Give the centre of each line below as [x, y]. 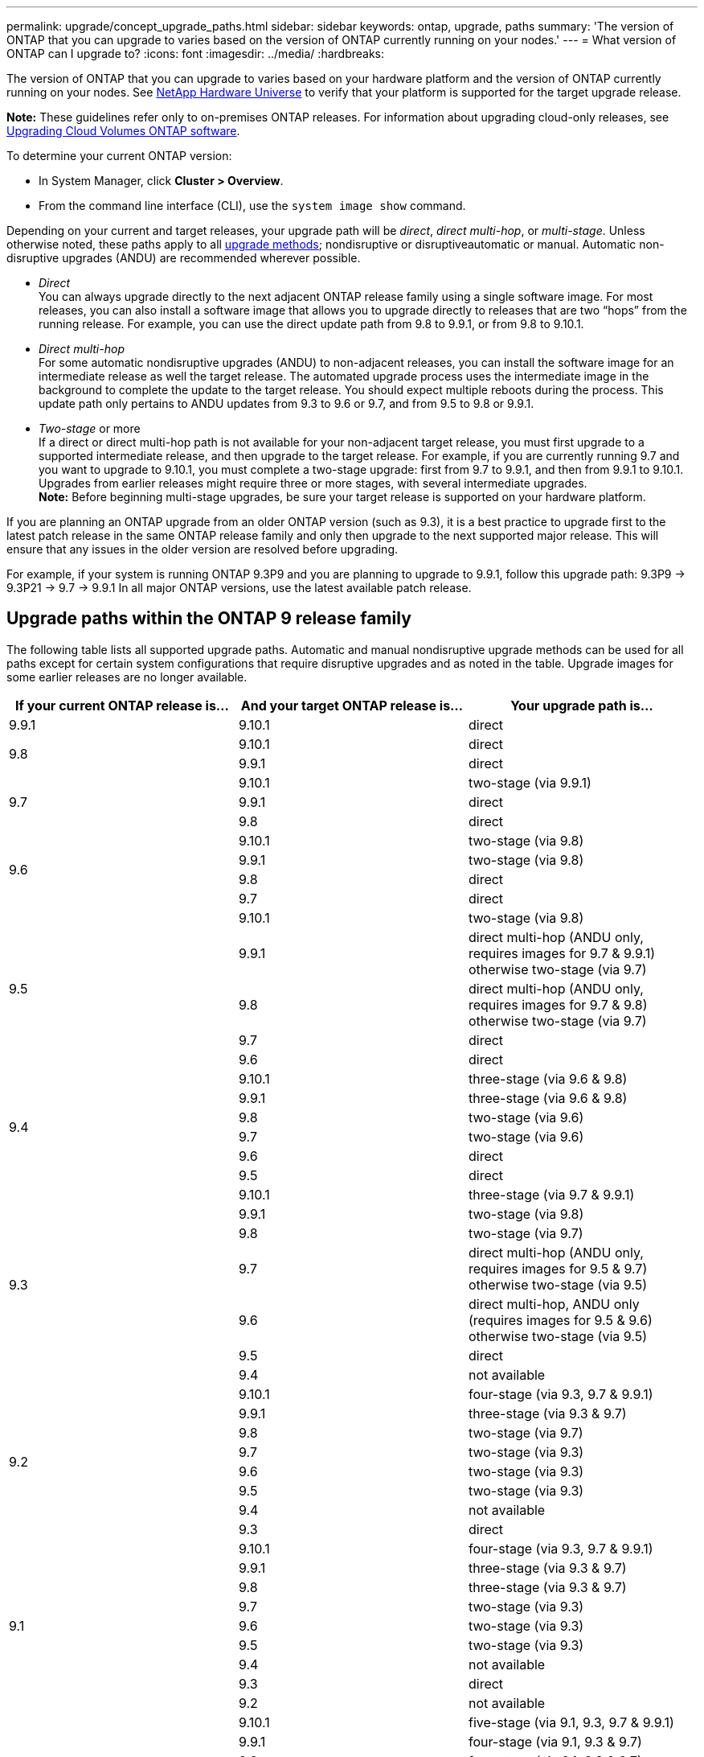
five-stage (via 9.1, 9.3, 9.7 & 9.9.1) [571, 1722]
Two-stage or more [90, 428]
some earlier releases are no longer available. [127, 677]
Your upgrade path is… [582, 705]
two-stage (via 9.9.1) [530, 782]
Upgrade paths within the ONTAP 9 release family [209, 619]
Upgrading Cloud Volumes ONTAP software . [123, 131]
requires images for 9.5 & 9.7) [558, 1268]
